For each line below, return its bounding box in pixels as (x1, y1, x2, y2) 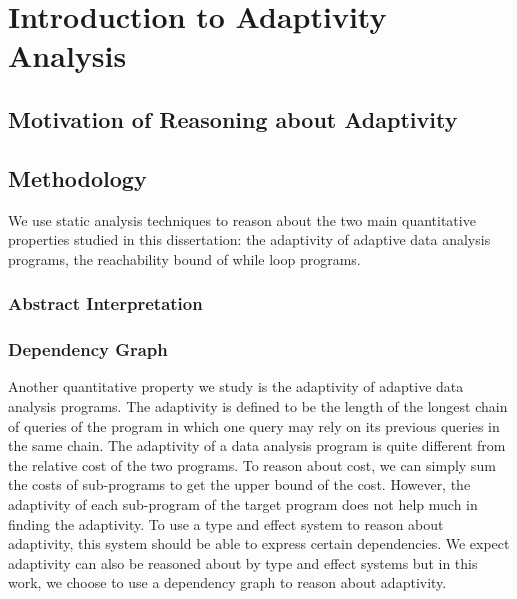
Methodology (8, 162, 147, 193)
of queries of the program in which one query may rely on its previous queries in (8, 415, 500, 436)
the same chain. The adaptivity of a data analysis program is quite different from (8, 435, 506, 456)
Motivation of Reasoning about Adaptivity (8, 103, 458, 134)
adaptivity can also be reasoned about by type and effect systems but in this (8, 552, 478, 573)
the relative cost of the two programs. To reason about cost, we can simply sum (8, 454, 496, 475)
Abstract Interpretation (8, 291, 203, 316)
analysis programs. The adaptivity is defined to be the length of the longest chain (8, 395, 508, 416)
